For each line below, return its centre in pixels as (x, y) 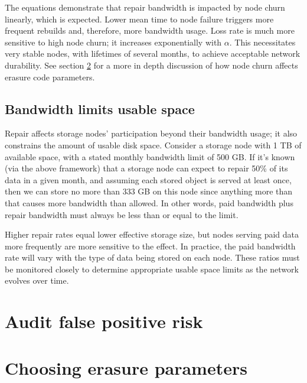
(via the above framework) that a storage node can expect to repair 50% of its (146, 168)
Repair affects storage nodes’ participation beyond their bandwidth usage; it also (151, 133)
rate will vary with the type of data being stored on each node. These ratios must (152, 257)
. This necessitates (262, 42)
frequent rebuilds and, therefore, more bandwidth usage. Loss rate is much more (150, 30)
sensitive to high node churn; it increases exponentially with (113, 42)
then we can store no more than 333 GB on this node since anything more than (149, 191)
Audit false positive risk (104, 321)
